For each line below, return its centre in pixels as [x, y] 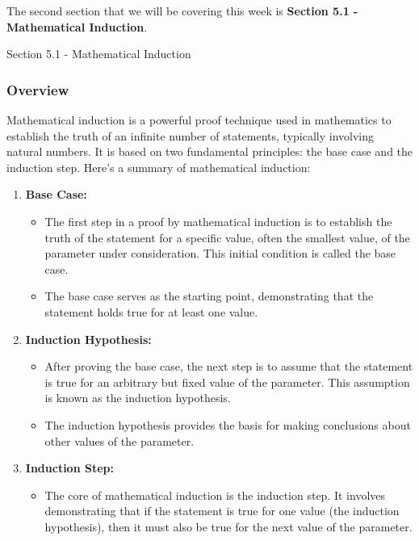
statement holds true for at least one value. [151, 311]
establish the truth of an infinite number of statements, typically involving [191, 135]
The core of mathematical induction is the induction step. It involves [215, 495]
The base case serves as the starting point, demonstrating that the [209, 296]
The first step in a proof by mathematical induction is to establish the [218, 221]
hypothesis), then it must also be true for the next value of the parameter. [228, 526]
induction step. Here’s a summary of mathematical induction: [159, 167]
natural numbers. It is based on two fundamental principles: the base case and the [210, 151]
